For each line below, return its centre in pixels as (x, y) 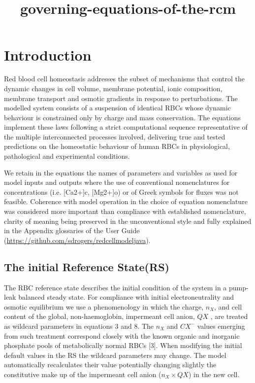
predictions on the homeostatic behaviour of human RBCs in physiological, (117, 146)
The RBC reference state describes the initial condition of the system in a (115, 287)
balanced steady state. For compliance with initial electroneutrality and (126, 297)
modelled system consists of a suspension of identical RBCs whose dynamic (117, 108)
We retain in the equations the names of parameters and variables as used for (121, 172)
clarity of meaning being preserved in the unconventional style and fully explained (128, 221)
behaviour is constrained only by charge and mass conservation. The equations (122, 117)
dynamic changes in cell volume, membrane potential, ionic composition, (113, 88)
